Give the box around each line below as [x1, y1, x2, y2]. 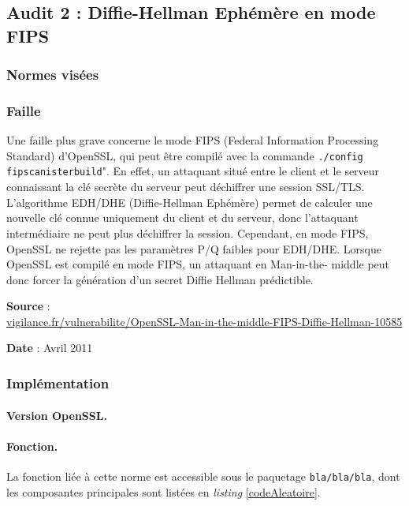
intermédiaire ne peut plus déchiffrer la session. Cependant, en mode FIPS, [6, 224, 369, 241]
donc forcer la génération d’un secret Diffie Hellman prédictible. [6, 271, 314, 287]
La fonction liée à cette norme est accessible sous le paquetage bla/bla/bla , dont [6, 467, 400, 484]
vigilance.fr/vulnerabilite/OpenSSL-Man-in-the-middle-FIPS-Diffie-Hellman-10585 [6, 313, 403, 329]
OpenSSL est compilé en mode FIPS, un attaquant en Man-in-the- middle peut [6, 256, 390, 272]
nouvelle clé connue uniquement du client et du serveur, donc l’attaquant [6, 209, 359, 226]
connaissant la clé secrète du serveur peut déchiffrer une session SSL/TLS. [6, 178, 365, 195]
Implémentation [6, 373, 110, 392]
